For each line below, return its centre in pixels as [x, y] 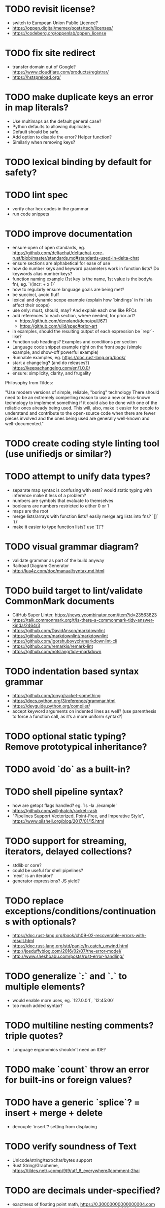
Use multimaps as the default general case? [57, 121]
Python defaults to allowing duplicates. [51, 126]
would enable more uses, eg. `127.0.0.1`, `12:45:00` [63, 1000]
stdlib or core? [27, 865]
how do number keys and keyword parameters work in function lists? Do [86, 268]
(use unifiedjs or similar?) [58, 454]
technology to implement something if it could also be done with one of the [81, 403]
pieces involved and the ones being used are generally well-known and [77, 418]
